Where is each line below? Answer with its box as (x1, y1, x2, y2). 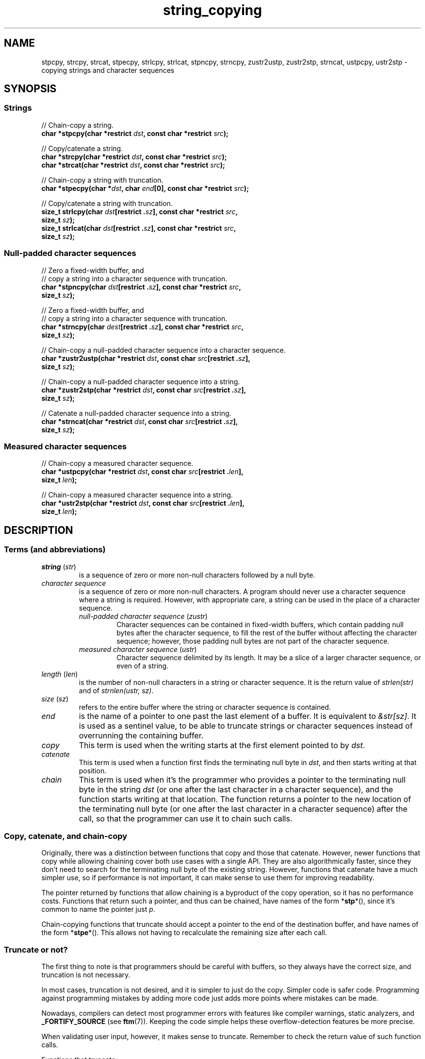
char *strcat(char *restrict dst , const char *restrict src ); (41, 160, 225, 169)
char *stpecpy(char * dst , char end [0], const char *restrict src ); (41, 184, 249, 192)
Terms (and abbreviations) (4, 545, 106, 555)
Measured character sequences (4, 441, 127, 451)
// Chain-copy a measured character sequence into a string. (41, 491, 233, 499)
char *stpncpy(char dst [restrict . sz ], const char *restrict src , (41, 282, 242, 291)
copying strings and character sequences (41, 66, 175, 74)
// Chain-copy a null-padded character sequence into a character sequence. (41, 345, 286, 354)
